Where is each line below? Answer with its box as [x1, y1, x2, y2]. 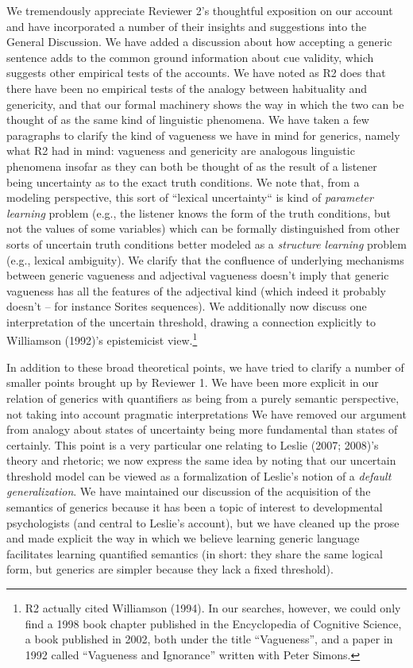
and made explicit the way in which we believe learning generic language [6, 530, 360, 546]
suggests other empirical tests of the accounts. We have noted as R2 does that [6, 64, 386, 81]
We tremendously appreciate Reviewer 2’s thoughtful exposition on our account [6, 2, 393, 18]
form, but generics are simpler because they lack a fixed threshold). [6, 561, 334, 577]
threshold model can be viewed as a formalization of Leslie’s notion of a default [6, 467, 392, 484]
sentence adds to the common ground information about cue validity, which [6, 48, 374, 65]
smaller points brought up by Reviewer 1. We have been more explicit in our [6, 374, 379, 391]
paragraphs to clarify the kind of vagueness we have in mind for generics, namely [6, 126, 400, 143]
